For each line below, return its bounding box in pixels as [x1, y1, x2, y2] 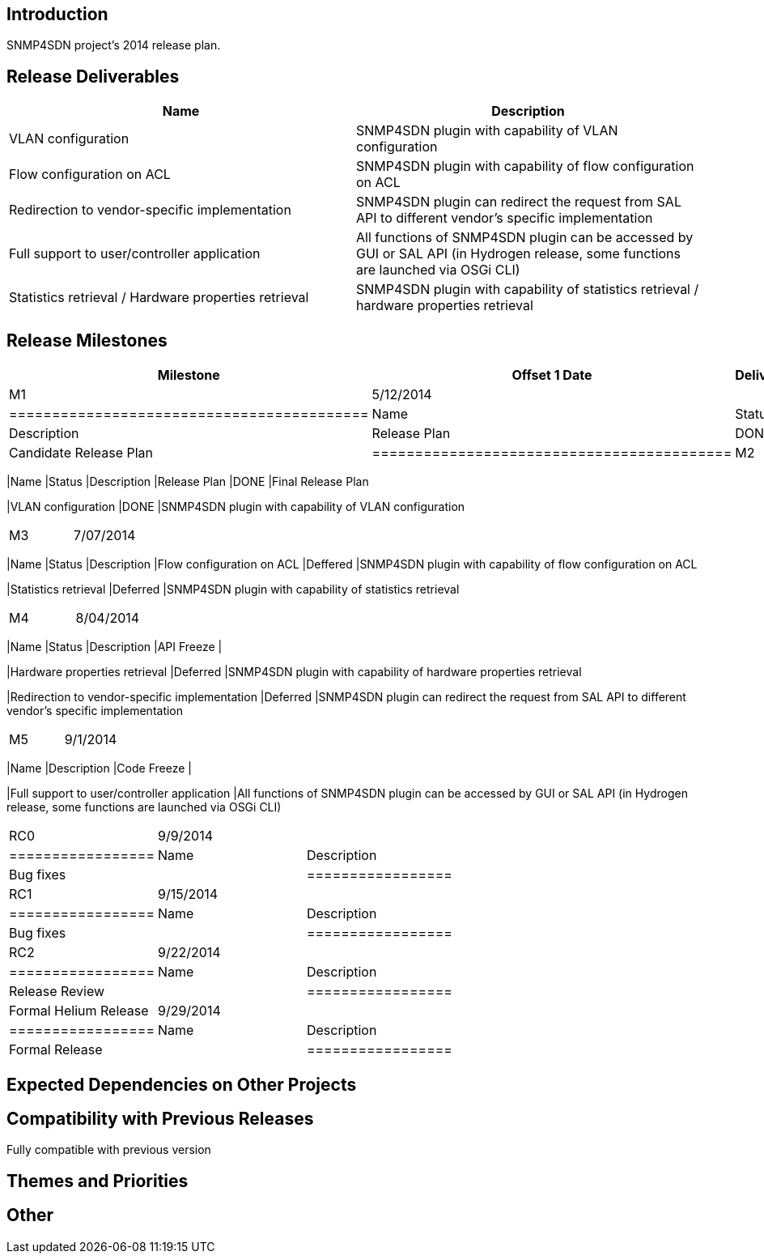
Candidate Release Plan [9, 445, 154, 462]
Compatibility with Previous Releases [6, 1108, 314, 1129]
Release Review [9, 983, 105, 1000]
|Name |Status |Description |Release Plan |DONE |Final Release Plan [6, 475, 369, 489]
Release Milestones [6, 330, 168, 351]
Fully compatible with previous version [6, 1143, 211, 1157]
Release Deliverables [6, 66, 180, 87]
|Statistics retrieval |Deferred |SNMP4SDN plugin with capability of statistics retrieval [6, 582, 460, 597]
